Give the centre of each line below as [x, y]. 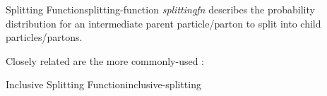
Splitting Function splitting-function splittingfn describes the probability [160, 9]
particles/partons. [44, 37]
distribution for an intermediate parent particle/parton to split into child [163, 23]
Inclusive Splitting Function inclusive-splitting [103, 84]
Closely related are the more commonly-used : [105, 60]
